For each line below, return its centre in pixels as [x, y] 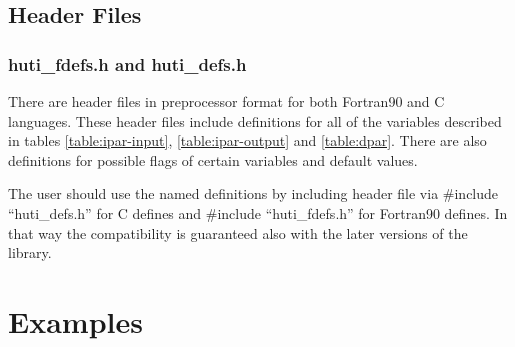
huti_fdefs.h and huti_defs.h [127, 63]
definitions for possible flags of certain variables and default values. [213, 159]
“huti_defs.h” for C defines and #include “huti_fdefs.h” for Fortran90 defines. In [258, 212]
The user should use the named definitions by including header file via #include [253, 193]
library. [30, 252]
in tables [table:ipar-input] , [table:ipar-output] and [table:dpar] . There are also [247, 140]
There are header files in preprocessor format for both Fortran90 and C [226, 101]
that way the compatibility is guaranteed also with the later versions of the [238, 232]
